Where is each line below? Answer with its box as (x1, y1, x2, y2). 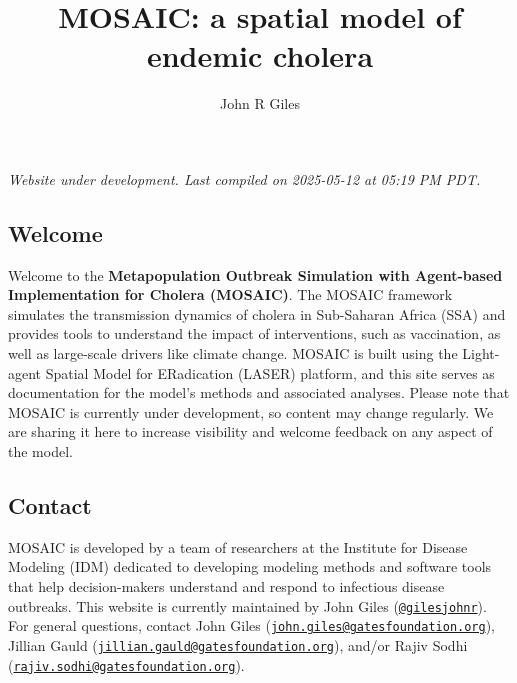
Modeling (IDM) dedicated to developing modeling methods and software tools (8, 556, 492, 577)
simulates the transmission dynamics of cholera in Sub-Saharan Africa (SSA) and (8, 303, 506, 324)
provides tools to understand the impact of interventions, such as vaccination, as (8, 323, 501, 344)
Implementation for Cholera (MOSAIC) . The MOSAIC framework (8, 284, 453, 305)
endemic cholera (146, 35, 374, 76)
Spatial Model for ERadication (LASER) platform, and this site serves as (45, 362, 495, 383)
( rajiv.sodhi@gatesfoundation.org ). (8, 654, 245, 675)
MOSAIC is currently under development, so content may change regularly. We (8, 401, 494, 422)
